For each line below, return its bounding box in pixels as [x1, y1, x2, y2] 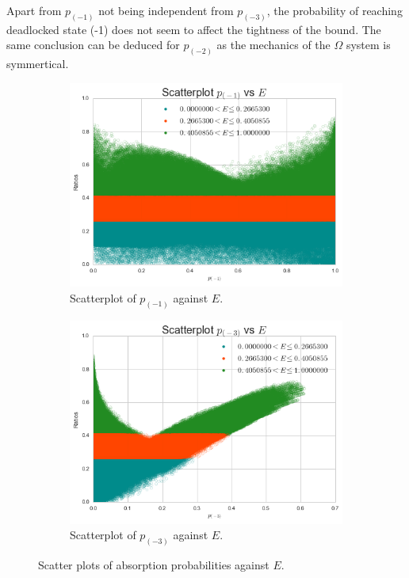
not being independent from [98, 2, 234, 18]
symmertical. [6, 55, 69, 72]
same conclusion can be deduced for [6, 36, 180, 53]
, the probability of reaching [266, 2, 403, 18]
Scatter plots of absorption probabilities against [38, 557, 269, 573]
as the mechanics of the [216, 36, 331, 53]
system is [346, 36, 391, 53]
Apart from [6, 2, 62, 18]
